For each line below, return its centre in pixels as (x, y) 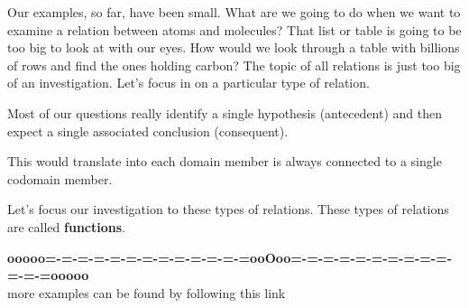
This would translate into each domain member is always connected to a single (225, 161)
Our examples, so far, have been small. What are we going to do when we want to (234, 12)
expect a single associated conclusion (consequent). (148, 131)
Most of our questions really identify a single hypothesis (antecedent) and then (225, 112)
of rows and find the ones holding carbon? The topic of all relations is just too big (234, 65)
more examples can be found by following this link (147, 292)
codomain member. (60, 178)
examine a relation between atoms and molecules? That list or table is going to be (234, 29)
